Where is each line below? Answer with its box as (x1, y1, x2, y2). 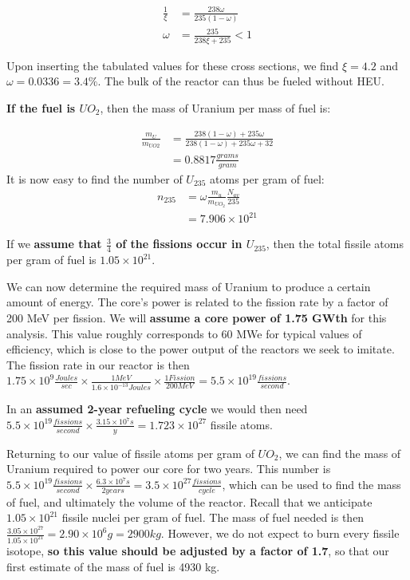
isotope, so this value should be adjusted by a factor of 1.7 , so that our (6, 542, 389, 558)
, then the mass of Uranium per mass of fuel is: (100, 99, 331, 116)
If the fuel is (6, 99, 76, 116)
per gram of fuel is (6, 251, 97, 268)
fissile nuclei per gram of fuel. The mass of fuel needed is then (61, 509, 365, 526)
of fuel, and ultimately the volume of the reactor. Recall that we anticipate (6, 493, 373, 510)
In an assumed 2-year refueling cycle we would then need (6, 400, 308, 417)
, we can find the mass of (278, 444, 401, 461)
